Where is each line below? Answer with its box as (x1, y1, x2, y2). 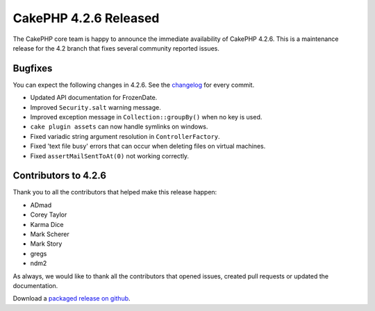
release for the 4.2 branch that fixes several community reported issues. (12, 44, 220, 52)
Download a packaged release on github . (12, 294, 131, 303)
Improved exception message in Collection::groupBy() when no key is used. (30, 113, 262, 121)
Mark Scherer (30, 230, 69, 239)
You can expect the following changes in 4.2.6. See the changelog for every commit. (12, 81, 255, 89)
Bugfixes (12, 62, 53, 74)
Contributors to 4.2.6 (12, 170, 107, 182)
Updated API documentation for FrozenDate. (30, 94, 158, 102)
